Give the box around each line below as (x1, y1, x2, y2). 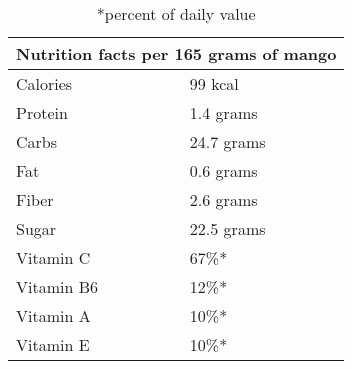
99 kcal (189, 72, 239, 95)
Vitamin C (16, 246, 91, 269)
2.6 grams (189, 188, 258, 211)
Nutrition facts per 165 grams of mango (16, 42, 337, 65)
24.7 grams (189, 130, 266, 153)
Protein (16, 101, 68, 124)
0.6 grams (189, 159, 258, 182)
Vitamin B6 (16, 275, 99, 298)
